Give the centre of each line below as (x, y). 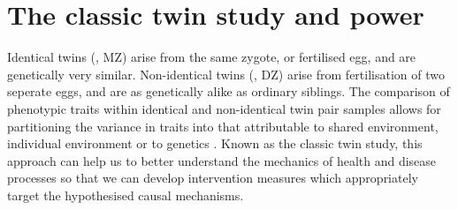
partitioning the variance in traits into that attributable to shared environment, (223, 126)
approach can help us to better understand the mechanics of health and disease (222, 160)
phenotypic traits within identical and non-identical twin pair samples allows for (224, 108)
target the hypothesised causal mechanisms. (126, 195)
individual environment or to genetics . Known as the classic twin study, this (215, 143)
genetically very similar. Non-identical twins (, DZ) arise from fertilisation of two (226, 74)
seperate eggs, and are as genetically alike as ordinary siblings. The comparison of (229, 91)
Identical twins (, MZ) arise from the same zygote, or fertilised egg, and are (212, 57)
